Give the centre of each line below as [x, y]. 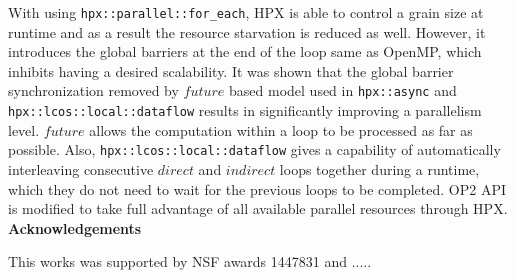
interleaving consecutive [81, 169]
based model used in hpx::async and [343, 90]
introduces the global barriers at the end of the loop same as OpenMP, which [245, 51]
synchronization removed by [93, 90]
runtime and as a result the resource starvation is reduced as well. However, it [247, 31]
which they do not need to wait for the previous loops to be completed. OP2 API [257, 188]
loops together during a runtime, [379, 169]
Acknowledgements [75, 227]
